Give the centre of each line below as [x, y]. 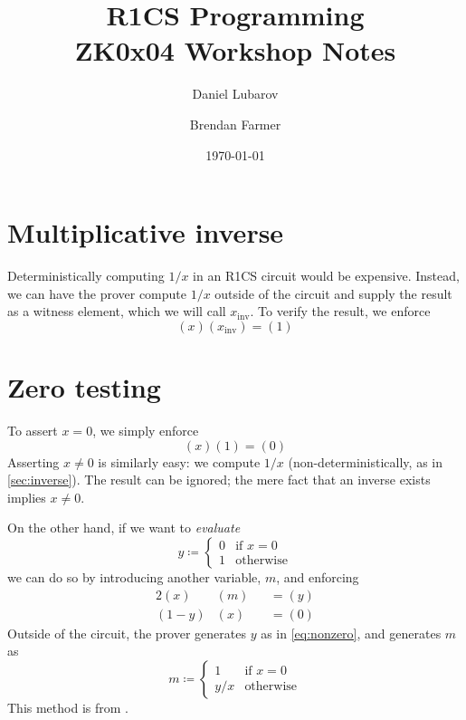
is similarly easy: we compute [179, 461]
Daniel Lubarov [235, 94]
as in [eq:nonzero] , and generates [351, 633]
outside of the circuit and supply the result [333, 293]
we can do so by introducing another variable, [134, 576]
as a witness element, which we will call [117, 311]
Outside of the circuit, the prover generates [127, 633]
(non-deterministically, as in [365, 461]
